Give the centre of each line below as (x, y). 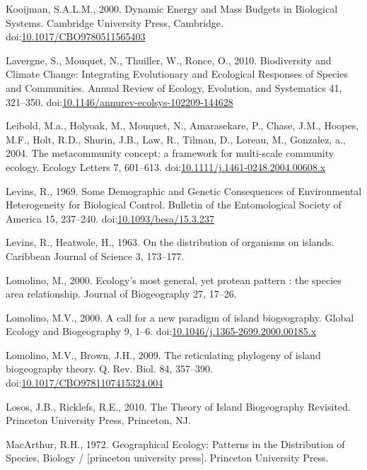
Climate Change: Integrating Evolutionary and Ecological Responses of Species (177, 74)
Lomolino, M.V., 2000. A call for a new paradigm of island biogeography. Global (180, 317)
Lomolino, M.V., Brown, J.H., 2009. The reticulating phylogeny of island (163, 354)
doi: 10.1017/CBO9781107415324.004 (85, 383)
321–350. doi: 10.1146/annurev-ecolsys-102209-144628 (120, 101)
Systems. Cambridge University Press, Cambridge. (115, 22)
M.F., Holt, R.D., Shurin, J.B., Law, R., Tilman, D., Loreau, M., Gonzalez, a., (176, 139)
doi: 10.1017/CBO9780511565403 (76, 36)
